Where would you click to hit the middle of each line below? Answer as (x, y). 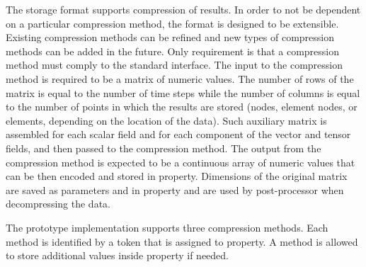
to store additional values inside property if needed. (117, 255)
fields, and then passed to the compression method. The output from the (164, 148)
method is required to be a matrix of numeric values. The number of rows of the (180, 78)
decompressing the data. (58, 204)
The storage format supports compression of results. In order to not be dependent (183, 9)
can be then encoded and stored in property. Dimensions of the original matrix (177, 176)
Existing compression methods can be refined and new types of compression (170, 37)
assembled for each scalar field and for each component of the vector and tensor (178, 134)
